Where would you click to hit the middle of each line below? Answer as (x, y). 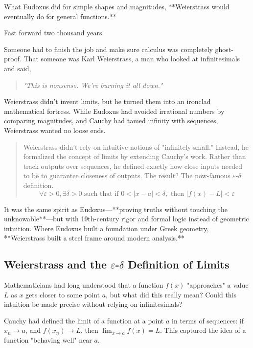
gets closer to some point (63, 294)
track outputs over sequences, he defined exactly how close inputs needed (133, 166)
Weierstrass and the (55, 264)
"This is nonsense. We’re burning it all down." (93, 85)
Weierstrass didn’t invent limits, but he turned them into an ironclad (107, 101)
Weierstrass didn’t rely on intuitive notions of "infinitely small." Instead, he (136, 147)
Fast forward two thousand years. (54, 33)
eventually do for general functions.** (60, 16)
